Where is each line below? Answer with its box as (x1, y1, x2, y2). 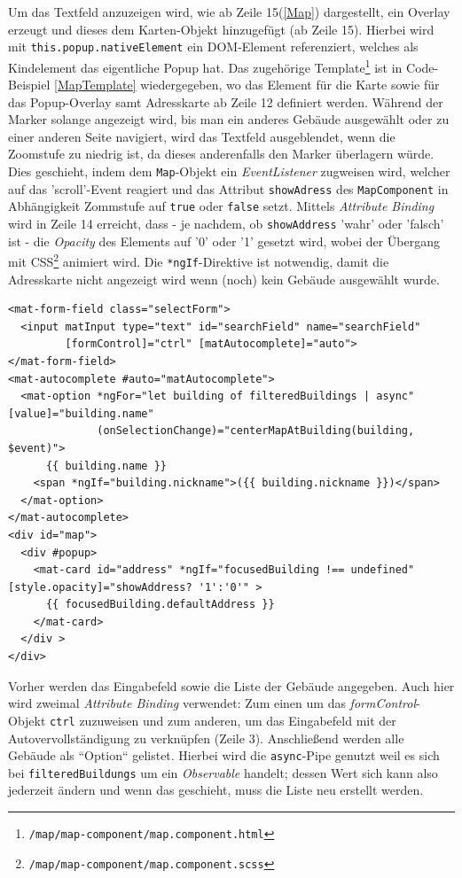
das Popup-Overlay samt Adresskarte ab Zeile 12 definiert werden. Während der (8, 92, 443, 111)
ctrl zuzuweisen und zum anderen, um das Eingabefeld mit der (50, 711, 396, 729)
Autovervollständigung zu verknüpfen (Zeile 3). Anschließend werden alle (8, 728, 404, 747)
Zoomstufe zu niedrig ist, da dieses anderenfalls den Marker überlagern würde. (8, 144, 435, 163)
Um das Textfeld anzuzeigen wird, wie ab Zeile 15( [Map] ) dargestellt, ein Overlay (8, 3, 450, 20)
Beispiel (8, 75, 51, 94)
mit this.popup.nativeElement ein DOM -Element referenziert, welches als (8, 37, 419, 56)
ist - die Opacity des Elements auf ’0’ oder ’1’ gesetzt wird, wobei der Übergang (8, 231, 440, 250)
